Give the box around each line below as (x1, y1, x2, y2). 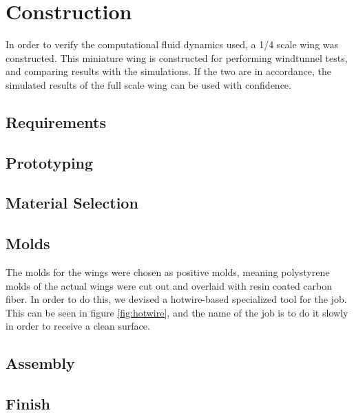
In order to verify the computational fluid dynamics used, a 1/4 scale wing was (6, 37, 339, 52)
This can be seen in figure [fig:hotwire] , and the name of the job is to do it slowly (6, 305, 348, 319)
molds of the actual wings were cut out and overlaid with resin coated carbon (6, 278, 333, 292)
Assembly (6, 352, 75, 374)
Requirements (6, 111, 106, 132)
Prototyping (6, 151, 94, 173)
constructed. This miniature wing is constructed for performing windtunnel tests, (6, 50, 348, 65)
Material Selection (6, 192, 138, 213)
